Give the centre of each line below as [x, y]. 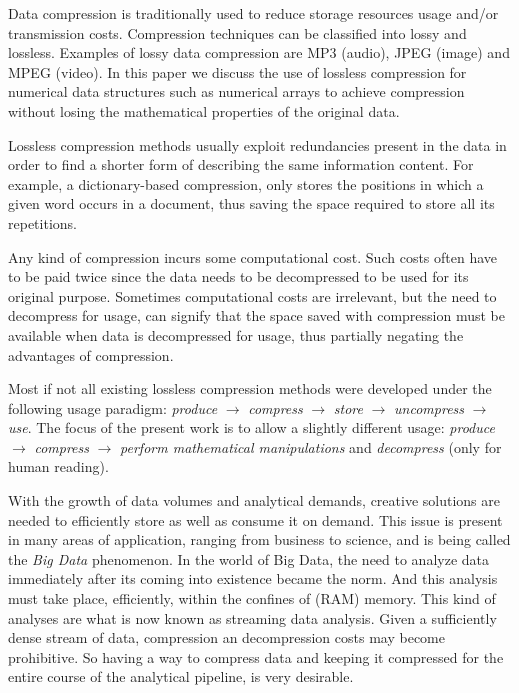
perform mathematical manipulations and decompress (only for [311, 446]
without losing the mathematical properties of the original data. [204, 110]
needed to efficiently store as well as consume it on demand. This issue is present [255, 519]
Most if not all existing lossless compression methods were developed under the [250, 388]
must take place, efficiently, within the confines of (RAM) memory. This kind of [252, 598]
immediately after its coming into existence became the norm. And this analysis [253, 578]
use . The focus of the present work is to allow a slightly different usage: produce [251, 427]
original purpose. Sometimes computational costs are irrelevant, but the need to [252, 295]
